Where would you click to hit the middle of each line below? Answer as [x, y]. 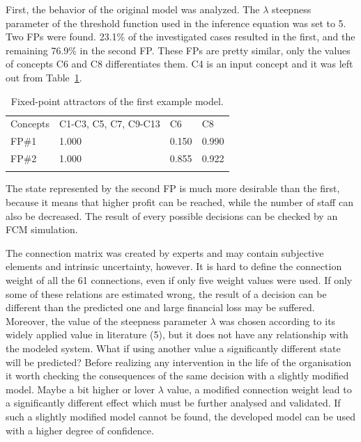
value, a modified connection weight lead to [259, 389]
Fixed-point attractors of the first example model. [117, 101]
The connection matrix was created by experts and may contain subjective [165, 252]
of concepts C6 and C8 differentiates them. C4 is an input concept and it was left [179, 64]
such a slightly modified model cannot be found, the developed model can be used [180, 416]
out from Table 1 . [44, 77]
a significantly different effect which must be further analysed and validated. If [173, 403]
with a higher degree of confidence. [80, 430]
